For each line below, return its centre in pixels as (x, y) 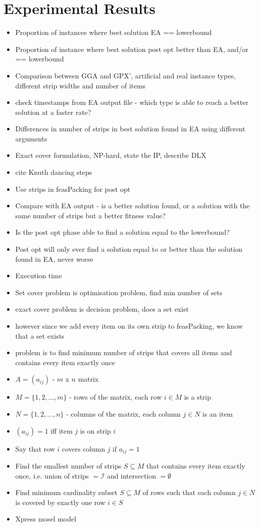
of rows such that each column (189, 492)
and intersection (132, 475)
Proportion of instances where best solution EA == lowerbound (113, 32)
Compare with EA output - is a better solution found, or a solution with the (132, 206)
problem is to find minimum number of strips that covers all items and (123, 352)
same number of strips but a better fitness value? (90, 215)
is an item (217, 413)
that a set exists (40, 335)
